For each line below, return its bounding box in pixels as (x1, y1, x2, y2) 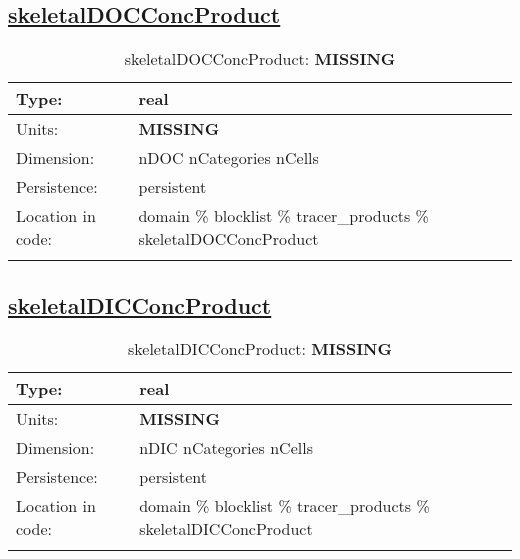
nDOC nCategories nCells (138, 146, 319, 170)
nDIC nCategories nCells (139, 436, 313, 460)
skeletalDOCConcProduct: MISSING (124, 47, 396, 71)
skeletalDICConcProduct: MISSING (128, 337, 392, 361)
